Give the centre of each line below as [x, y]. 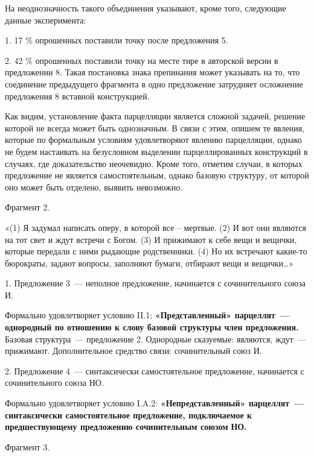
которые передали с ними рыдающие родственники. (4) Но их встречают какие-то [156, 251]
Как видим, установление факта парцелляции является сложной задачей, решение [155, 116]
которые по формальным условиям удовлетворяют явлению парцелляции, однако [153, 140]
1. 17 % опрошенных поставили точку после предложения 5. [117, 40]
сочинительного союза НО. [54, 383]
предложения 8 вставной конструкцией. [77, 96]
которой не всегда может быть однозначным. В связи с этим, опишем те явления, [155, 128]
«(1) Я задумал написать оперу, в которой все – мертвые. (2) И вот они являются [155, 227]
